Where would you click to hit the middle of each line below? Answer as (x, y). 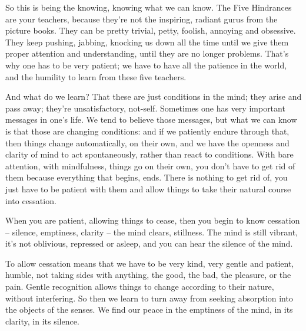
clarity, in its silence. (42, 321)
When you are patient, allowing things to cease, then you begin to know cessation (153, 220)
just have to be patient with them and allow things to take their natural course (148, 189)
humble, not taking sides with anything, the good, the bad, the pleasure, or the (148, 275)
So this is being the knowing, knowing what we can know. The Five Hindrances (149, 7)
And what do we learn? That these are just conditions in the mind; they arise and (154, 96)
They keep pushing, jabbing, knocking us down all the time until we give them (147, 42)
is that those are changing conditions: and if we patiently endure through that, (147, 131)
